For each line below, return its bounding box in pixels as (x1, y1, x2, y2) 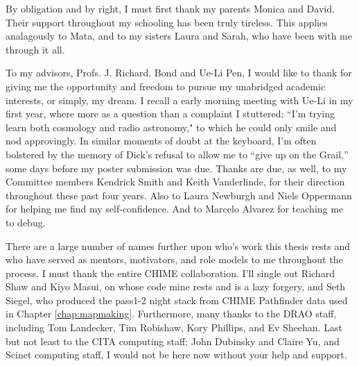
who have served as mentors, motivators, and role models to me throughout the (6, 252, 343, 267)
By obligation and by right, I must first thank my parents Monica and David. (6, 1, 335, 15)
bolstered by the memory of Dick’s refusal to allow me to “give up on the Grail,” (6, 147, 349, 161)
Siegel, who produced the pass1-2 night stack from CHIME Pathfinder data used (6, 292, 348, 307)
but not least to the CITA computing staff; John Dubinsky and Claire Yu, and (6, 333, 340, 348)
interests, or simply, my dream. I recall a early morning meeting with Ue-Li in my (6, 92, 353, 107)
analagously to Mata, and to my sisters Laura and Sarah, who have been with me (6, 28, 352, 43)
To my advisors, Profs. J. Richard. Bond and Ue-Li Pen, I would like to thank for (6, 65, 352, 80)
